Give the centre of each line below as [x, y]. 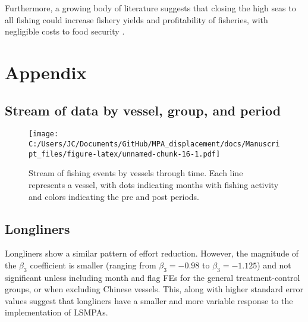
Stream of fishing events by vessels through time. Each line [136, 173]
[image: [44, 134]
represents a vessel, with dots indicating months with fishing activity [154, 184]
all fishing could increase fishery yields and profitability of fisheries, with [136, 19]
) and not [274, 265]
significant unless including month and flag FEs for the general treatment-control [153, 277]
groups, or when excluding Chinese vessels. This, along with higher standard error [154, 289]
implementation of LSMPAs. [56, 312]
